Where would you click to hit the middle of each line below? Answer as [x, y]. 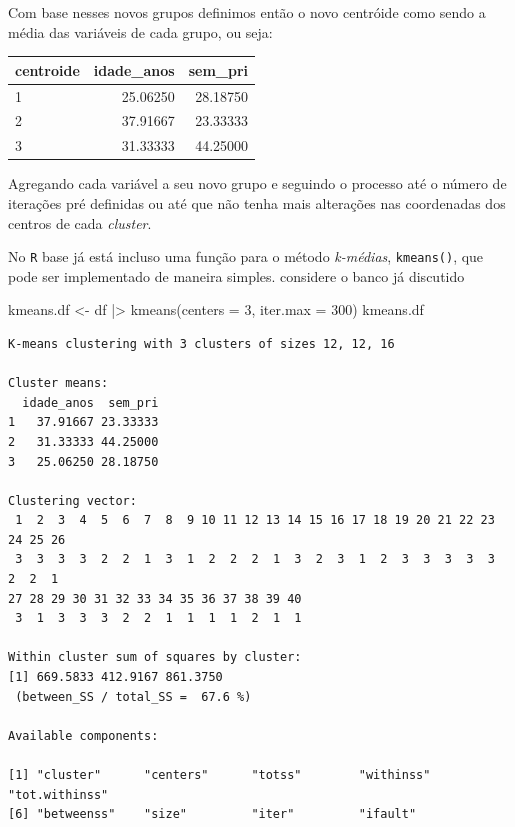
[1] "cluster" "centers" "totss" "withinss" [219, 775]
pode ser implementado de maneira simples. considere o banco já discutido [236, 275]
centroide [47, 69]
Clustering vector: [72, 500]
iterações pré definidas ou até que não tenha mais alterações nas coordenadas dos [257, 202]
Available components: [83, 735]
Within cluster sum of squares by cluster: [155, 657]
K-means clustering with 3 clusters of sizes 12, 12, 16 [201, 343]
